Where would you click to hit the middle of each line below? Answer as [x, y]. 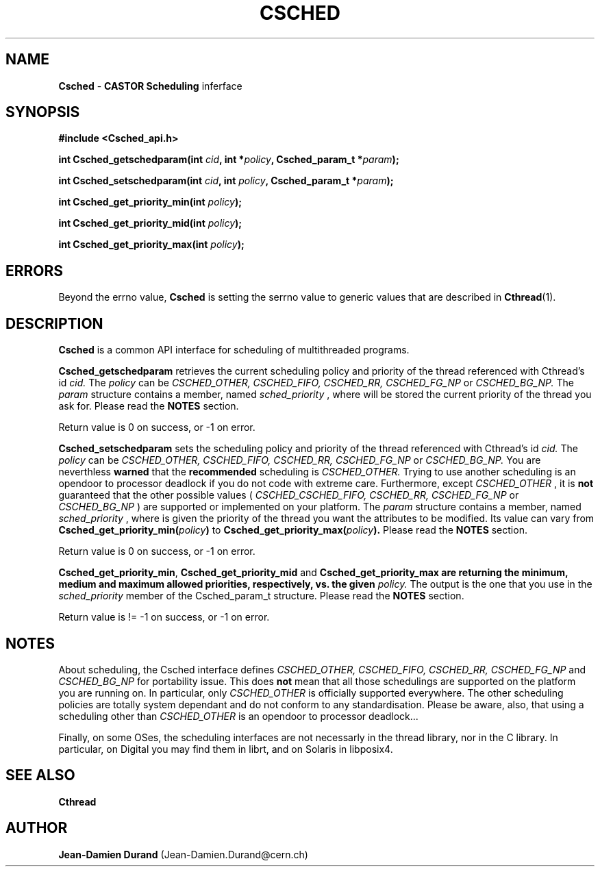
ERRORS [35, 271]
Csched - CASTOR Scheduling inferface [150, 86]
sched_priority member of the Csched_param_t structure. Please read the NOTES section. [261, 596]
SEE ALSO [40, 775]
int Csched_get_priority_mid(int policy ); [150, 223]
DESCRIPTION [54, 323]
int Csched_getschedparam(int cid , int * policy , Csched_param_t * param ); [229, 160]
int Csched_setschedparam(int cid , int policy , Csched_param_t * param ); [226, 181]
